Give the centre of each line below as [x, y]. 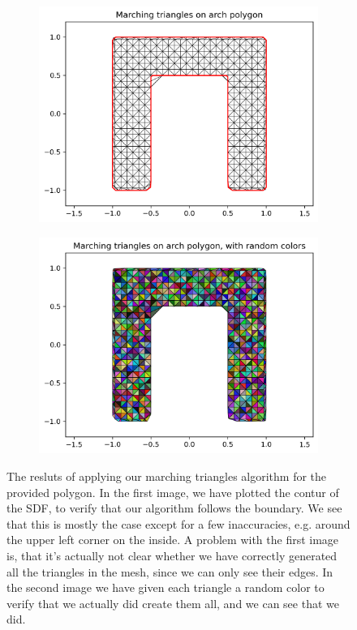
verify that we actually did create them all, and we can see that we [173, 603]
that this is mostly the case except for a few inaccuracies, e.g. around [178, 523]
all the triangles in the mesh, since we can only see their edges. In [170, 571]
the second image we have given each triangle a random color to [166, 587]
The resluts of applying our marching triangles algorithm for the [167, 476]
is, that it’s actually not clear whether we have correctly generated [172, 555]
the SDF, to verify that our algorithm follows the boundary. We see [174, 508]
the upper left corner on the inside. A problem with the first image [173, 540]
